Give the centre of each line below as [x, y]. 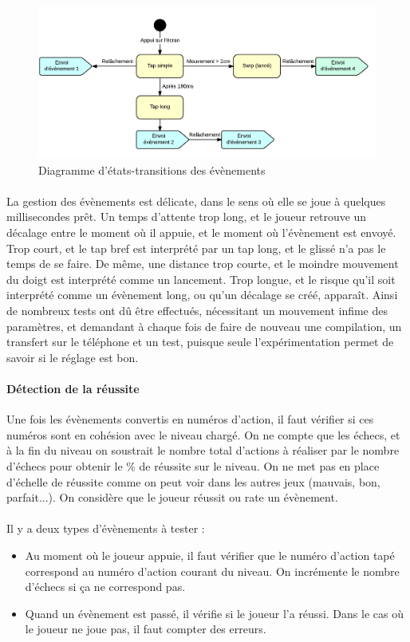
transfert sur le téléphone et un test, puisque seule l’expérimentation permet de [200, 342]
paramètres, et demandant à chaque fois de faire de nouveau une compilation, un [204, 326]
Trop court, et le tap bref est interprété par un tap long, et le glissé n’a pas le [196, 248]
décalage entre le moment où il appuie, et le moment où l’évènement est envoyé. [201, 232]
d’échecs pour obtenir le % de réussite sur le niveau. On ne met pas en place [193, 465]
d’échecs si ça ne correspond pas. [105, 587]
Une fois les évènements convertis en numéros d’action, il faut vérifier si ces [190, 419]
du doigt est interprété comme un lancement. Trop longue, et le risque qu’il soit [201, 279]
